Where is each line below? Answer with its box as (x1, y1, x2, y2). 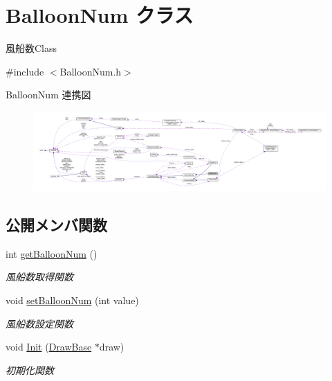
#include (6, 64, 44, 78)
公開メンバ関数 (6, 214, 107, 235)
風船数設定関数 (6, 316, 73, 330)
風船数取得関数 (6, 269, 73, 284)
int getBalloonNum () (6, 246, 98, 260)
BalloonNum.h (59, 64, 122, 78)
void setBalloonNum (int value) (6, 293, 139, 307)
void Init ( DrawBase (6, 339, 92, 354)
